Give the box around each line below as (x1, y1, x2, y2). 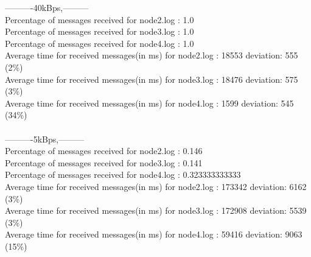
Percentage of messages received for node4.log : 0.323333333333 (5, 168, 241, 181)
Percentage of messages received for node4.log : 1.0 (5, 37, 194, 49)
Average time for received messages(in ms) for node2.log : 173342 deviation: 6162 (5, 180, 307, 192)
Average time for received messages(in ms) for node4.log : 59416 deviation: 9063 (5, 228, 302, 241)
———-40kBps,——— (5, 1, 89, 13)
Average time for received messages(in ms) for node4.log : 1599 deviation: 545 (5, 96, 294, 109)
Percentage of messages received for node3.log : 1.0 (5, 25, 194, 38)
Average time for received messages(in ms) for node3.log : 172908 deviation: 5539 (5, 204, 307, 217)
